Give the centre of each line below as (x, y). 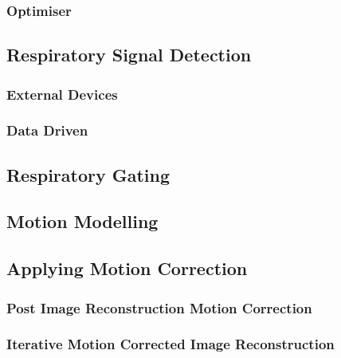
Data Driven (47, 130)
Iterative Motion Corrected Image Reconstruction (170, 344)
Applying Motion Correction (127, 268)
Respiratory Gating (88, 174)
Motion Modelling (82, 221)
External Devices (62, 94)
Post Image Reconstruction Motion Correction (159, 307)
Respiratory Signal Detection (129, 55)
